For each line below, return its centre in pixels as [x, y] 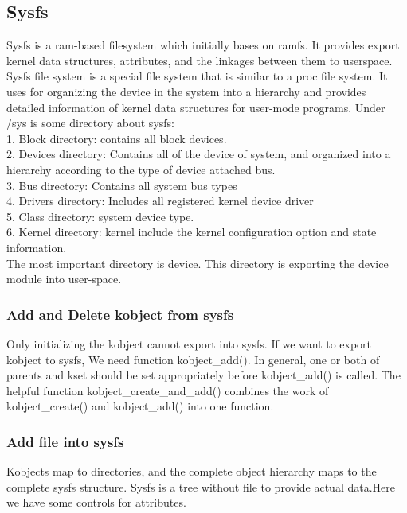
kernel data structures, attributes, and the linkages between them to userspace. [200, 60]
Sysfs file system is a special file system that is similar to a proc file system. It [197, 76]
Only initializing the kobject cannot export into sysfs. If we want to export [189, 343]
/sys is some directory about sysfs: [90, 123]
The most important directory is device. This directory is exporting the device [198, 263]
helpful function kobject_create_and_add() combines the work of [168, 390]
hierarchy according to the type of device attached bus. [141, 169]
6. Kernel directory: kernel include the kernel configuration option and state [192, 232]
